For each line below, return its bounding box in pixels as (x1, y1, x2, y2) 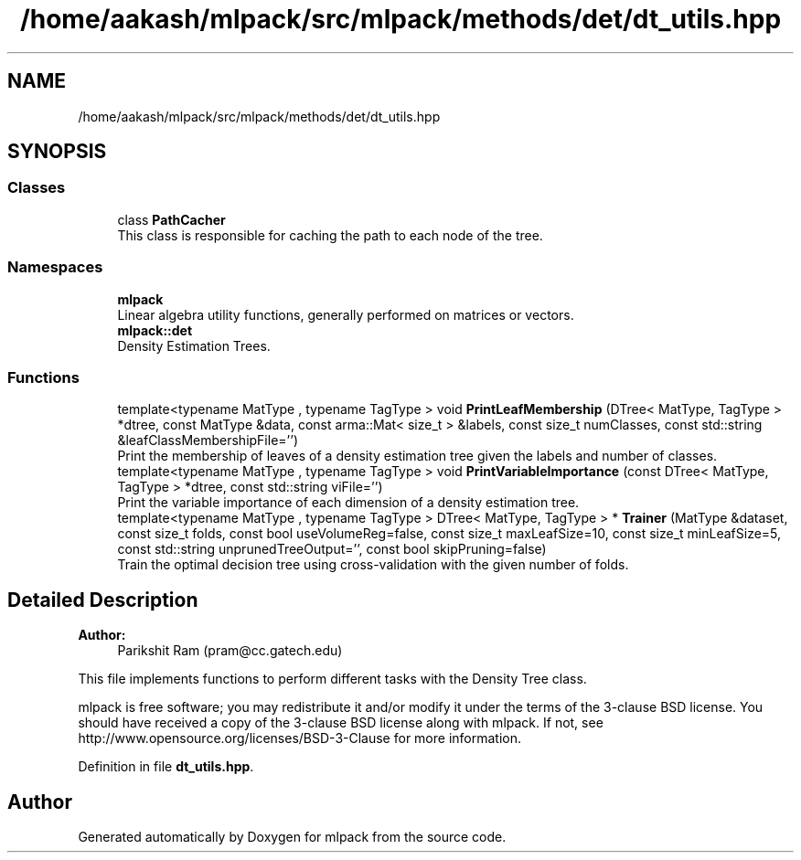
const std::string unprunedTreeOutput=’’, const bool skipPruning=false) (117, 541, 547, 557)
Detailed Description (7, 588, 198, 611)
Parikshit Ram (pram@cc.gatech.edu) (117, 642, 343, 659)
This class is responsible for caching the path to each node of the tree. (117, 227, 543, 243)
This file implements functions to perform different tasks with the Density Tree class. (78, 671, 587, 687)
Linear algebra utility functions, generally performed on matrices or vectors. (117, 306, 574, 323)
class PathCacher (117, 211, 226, 228)
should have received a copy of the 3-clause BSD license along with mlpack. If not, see (78, 715, 603, 731)
